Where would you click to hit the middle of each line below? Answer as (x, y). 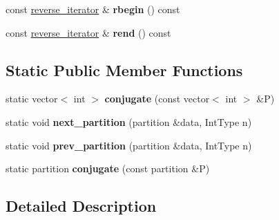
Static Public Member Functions (124, 70)
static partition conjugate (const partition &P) (108, 168)
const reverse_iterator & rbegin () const (93, 9)
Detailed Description (81, 206)
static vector (32, 99)
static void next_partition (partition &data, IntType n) (129, 121)
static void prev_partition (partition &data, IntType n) (129, 145)
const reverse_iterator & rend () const (88, 32)
